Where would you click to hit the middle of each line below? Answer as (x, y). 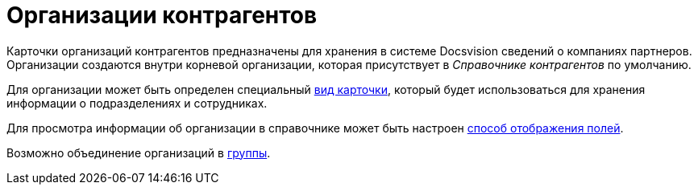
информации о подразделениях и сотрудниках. (137, 103)
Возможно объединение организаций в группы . (139, 152)
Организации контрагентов (162, 15)
